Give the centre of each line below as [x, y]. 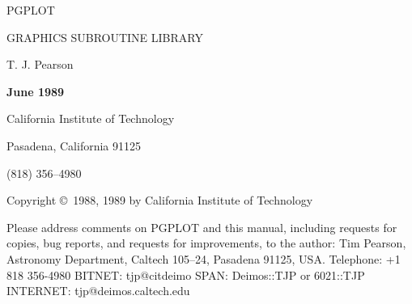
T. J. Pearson [40, 64]
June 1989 [36, 91]
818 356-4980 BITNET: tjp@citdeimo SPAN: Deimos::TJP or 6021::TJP [186, 274]
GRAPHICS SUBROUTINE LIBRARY [105, 37]
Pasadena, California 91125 [74, 145]
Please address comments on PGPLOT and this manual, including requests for [202, 227]
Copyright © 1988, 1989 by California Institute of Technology [160, 200]
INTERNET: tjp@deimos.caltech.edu [98, 291]
